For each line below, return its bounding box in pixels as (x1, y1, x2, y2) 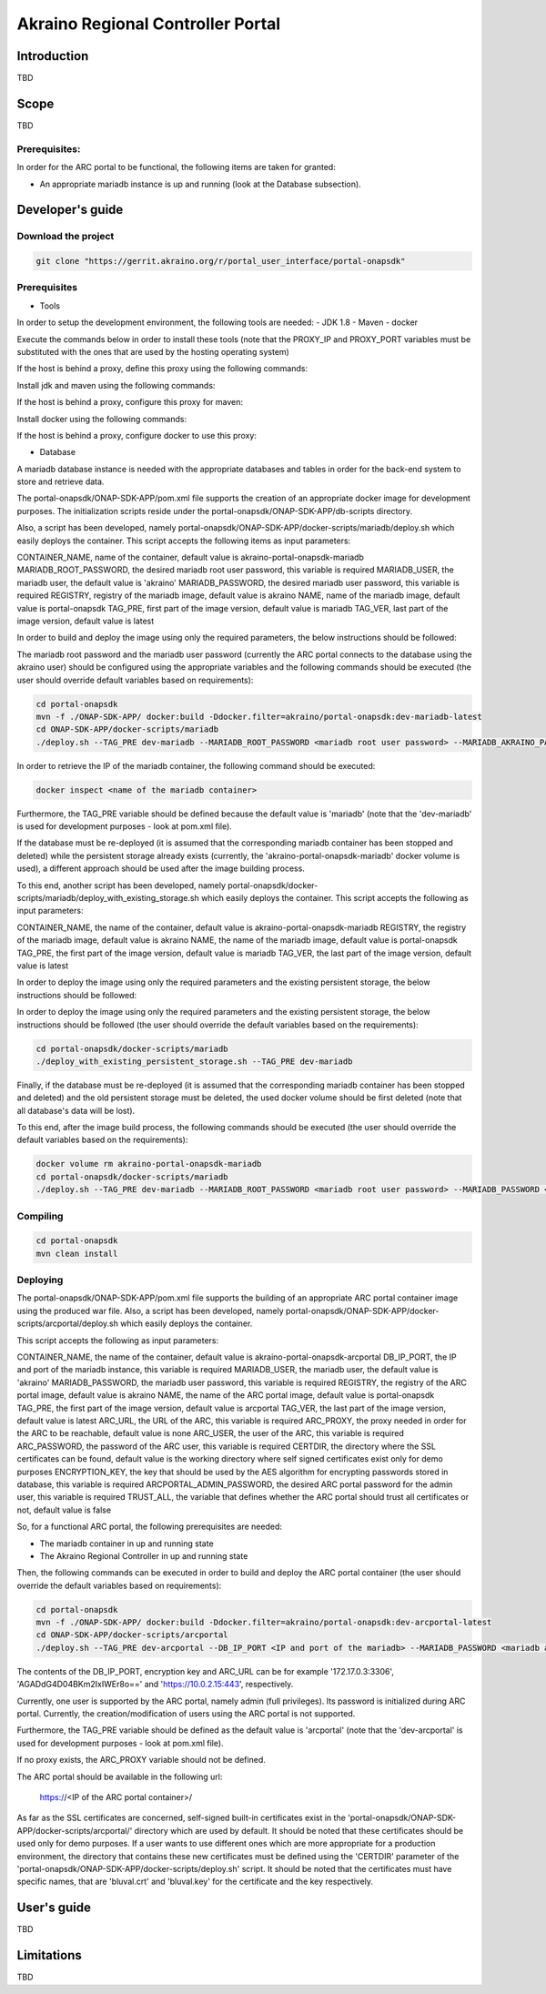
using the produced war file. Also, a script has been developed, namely (16, 1305, 284, 1316)
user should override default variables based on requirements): (16, 674, 254, 685)
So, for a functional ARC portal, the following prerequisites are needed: (16, 1521, 282, 1533)
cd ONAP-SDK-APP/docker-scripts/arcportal (35, 1630, 228, 1640)
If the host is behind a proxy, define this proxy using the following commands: (16, 363, 308, 374)
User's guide (16, 1900, 91, 1916)
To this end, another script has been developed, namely (16, 879, 227, 891)
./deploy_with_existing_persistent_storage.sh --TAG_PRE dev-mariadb (35, 1056, 353, 1067)
